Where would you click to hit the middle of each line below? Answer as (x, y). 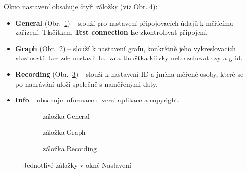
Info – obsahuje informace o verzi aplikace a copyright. (97, 100)
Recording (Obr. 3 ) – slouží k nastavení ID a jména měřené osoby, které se (129, 74)
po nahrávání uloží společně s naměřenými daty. (86, 83)
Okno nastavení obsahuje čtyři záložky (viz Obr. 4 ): (81, 6)
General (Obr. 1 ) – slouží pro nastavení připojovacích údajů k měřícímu (124, 22)
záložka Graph (64, 132)
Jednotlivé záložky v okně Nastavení (77, 165)
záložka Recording (70, 148)
